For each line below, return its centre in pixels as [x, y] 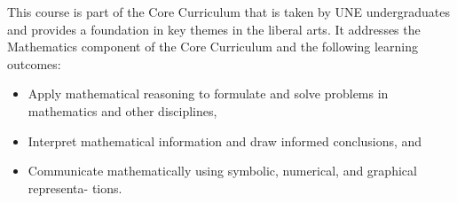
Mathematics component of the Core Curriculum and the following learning [213, 47]
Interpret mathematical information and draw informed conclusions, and [225, 141]
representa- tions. [75, 187]
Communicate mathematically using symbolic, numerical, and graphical [222, 171]
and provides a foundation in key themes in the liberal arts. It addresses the [214, 29]
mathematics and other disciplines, [122, 110]
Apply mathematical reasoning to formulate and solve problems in [208, 94]
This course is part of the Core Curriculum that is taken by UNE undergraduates [229, 12]
